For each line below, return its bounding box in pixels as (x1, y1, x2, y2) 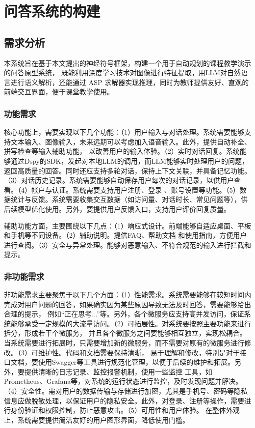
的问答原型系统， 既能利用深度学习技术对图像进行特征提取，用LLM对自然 (4, 67, 241, 78)
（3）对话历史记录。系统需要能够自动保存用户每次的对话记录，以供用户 (4, 175, 234, 185)
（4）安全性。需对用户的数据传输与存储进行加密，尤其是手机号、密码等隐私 (4, 386, 248, 396)
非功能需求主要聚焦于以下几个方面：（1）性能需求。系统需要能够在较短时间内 (4, 289, 251, 300)
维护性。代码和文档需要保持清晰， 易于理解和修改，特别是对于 (38, 347, 240, 357)
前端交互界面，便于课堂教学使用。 (4, 86, 114, 97)
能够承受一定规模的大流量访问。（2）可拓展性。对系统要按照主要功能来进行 (10, 318, 251, 328)
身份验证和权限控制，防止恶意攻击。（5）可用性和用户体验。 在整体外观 (10, 405, 240, 415)
